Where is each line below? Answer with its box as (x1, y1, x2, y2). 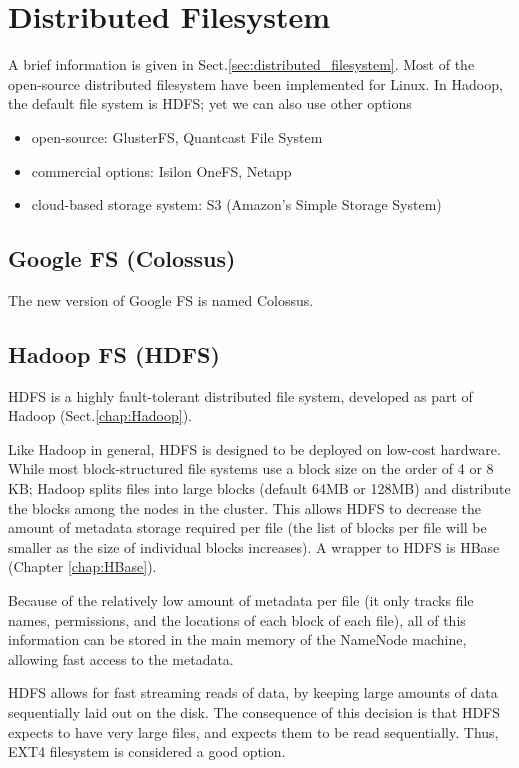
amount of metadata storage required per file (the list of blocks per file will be (8, 517, 487, 538)
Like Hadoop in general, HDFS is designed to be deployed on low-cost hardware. (8, 438, 501, 459)
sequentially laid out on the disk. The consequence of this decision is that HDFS (8, 702, 501, 722)
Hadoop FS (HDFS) (8, 338, 220, 369)
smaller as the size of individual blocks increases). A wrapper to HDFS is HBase (8, 536, 500, 557)
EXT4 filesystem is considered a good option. (8, 741, 286, 762)
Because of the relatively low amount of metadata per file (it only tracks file (8, 590, 474, 611)
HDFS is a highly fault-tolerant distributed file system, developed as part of (8, 385, 473, 406)
